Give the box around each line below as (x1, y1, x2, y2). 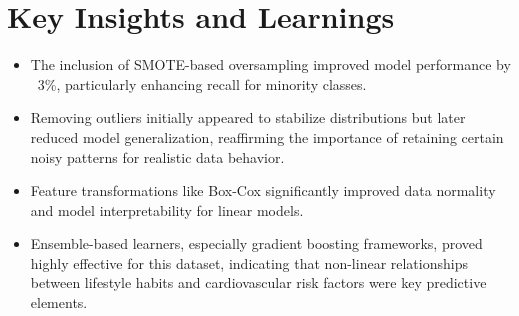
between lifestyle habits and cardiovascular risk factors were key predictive (30, 272, 487, 293)
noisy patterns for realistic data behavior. (30, 146, 285, 167)
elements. (30, 292, 88, 313)
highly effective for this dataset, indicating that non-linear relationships (30, 252, 468, 273)
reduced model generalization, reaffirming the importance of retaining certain (30, 126, 504, 147)
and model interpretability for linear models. (30, 199, 304, 220)
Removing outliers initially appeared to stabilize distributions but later (30, 107, 466, 128)
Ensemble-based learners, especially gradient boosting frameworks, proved (30, 233, 483, 254)
